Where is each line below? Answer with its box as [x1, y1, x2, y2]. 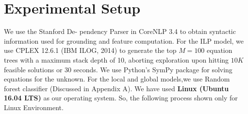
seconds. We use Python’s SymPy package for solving [73, 64, 232, 74]
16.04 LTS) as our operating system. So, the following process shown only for [4, 93, 238, 103]
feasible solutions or [4, 64, 63, 74]
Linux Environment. [4, 102, 64, 112]
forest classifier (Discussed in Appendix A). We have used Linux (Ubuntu [4, 83, 229, 93]
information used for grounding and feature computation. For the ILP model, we [4, 35, 244, 46]
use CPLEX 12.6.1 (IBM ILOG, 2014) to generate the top [4, 45, 177, 55]
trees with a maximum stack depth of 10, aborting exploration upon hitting [4, 54, 229, 65]
